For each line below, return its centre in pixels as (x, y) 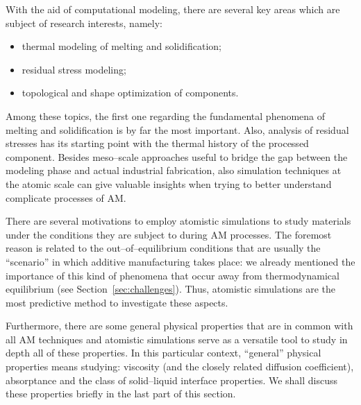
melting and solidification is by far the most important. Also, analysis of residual (177, 129)
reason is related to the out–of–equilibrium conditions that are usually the (163, 248)
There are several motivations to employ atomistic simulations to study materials (178, 221)
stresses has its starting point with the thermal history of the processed (157, 143)
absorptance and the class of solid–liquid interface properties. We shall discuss (172, 380)
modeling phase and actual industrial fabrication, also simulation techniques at (174, 170)
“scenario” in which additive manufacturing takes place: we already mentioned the (180, 261)
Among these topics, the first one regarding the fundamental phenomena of (166, 115)
